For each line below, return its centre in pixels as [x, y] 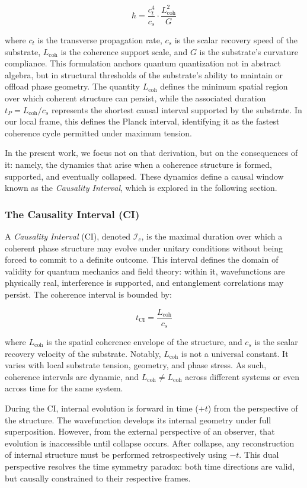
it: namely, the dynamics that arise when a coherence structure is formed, [138, 164]
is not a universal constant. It [235, 353]
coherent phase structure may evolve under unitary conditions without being [144, 248]
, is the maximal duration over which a [212, 236]
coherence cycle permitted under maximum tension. [98, 133]
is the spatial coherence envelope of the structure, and [144, 342]
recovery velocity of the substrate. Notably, [83, 353]
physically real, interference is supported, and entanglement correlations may [144, 283]
